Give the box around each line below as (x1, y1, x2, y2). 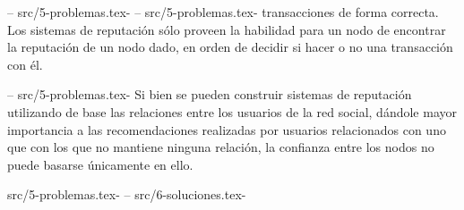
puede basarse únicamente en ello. (7, 155, 193, 173)
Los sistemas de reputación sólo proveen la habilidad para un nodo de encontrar (7, 20, 446, 38)
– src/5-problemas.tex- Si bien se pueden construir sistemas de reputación (7, 85, 412, 104)
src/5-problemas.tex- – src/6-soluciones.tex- (7, 185, 246, 204)
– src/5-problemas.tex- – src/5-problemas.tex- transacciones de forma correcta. (7, 3, 439, 21)
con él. (7, 55, 43, 73)
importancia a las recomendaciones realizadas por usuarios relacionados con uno (7, 120, 446, 139)
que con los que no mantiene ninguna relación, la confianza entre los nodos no (7, 138, 434, 156)
